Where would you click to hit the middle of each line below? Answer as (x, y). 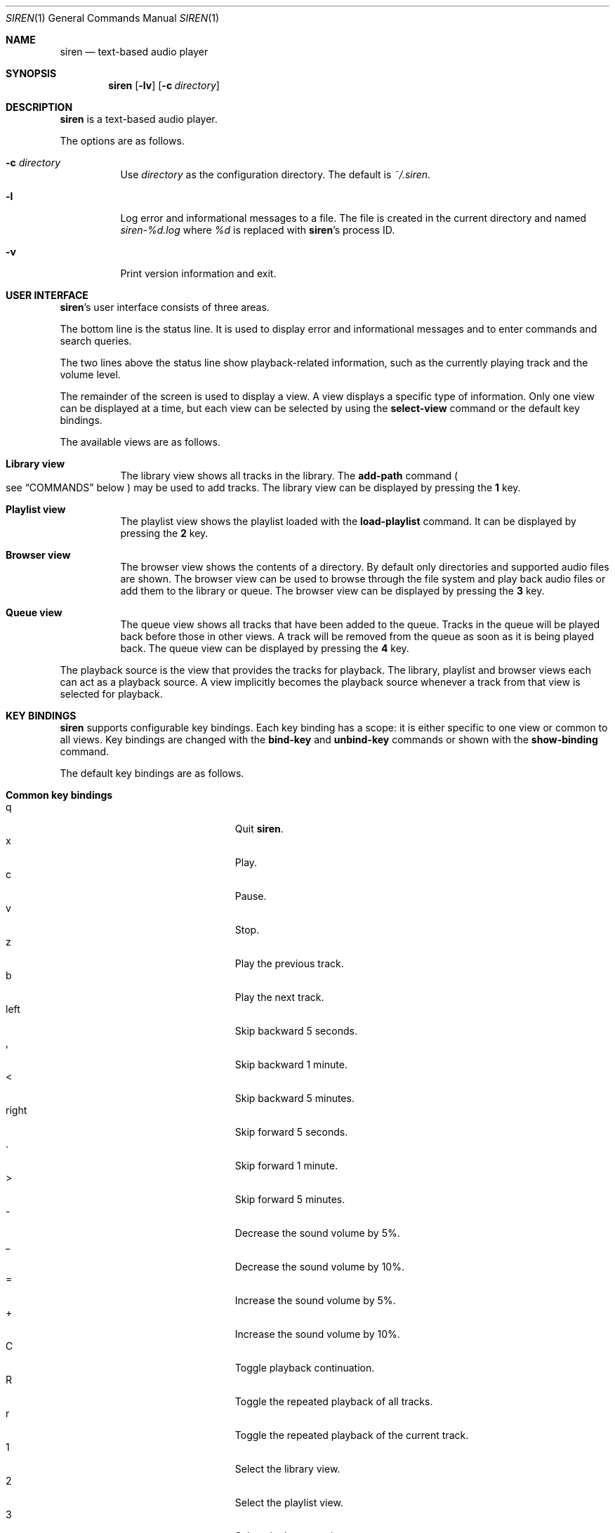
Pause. (251, 896)
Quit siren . (259, 829)
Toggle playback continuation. (305, 1368)
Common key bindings (59, 795)
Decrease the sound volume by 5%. (317, 1233)
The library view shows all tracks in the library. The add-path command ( (289, 476)
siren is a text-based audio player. (139, 119)
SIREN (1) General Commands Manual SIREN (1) (113, 18)
